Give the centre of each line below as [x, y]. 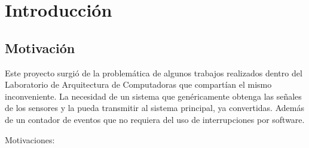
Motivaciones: [30, 139]
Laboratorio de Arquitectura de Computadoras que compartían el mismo [138, 84]
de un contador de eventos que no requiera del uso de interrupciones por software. [155, 119]
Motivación [40, 47]
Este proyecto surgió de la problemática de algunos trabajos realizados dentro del [154, 73]
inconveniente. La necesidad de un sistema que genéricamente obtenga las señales [153, 96]
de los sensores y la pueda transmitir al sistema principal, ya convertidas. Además [154, 108]
